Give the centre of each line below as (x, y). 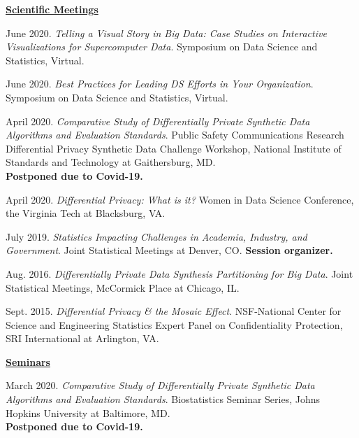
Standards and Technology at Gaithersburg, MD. (111, 162)
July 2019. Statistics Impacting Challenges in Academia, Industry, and (156, 236)
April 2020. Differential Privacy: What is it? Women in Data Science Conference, (180, 199)
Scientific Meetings (52, 9)
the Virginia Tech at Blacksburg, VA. (86, 213)
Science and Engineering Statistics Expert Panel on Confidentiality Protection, (174, 324)
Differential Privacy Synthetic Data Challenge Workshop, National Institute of (174, 148)
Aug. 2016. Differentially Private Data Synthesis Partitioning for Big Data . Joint (179, 273)
